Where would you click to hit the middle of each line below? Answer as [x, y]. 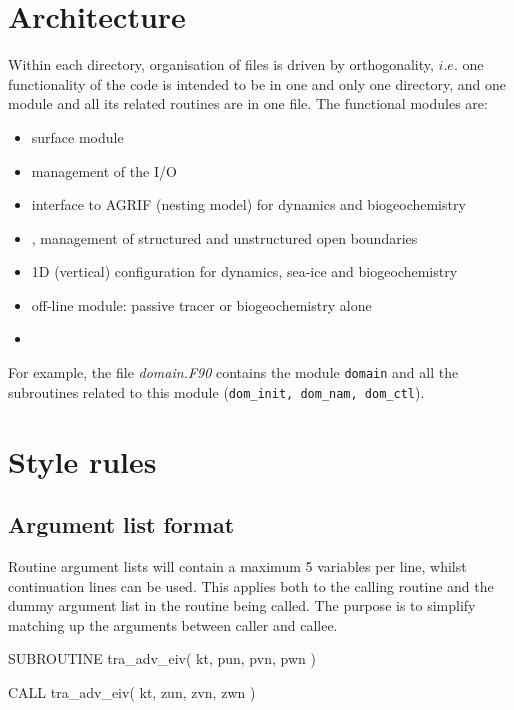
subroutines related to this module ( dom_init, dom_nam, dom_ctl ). [216, 391]
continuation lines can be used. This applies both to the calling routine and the [251, 585]
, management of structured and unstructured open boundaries [224, 237]
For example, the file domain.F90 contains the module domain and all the [233, 372]
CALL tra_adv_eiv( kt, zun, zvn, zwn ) [132, 691]
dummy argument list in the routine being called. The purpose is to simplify [242, 605]
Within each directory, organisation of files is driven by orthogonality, [221, 64]
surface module [77, 136]
